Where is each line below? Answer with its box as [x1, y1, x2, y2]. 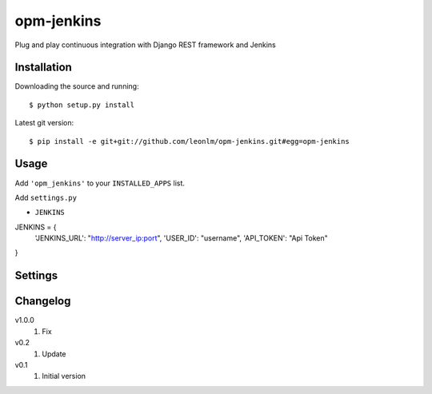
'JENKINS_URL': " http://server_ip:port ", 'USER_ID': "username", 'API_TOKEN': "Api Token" [34, 233, 328, 243]
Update [42, 348, 67, 359]
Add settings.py [14, 193, 78, 202]
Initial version [42, 372, 86, 381]
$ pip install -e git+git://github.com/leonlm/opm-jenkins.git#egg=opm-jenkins [29, 137, 350, 145]
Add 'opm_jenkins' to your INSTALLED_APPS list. [14, 178, 186, 188]
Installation [14, 61, 72, 74]
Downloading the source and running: [14, 82, 139, 91]
